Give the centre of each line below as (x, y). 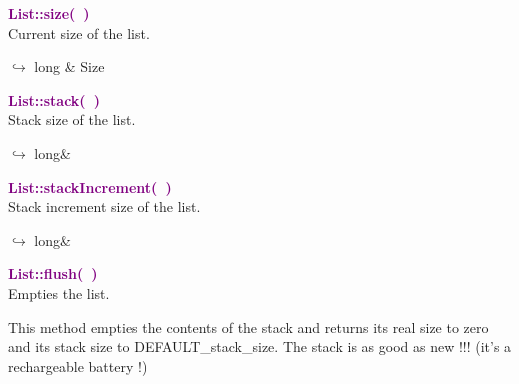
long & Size (69, 66)
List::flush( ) (53, 273)
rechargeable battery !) (78, 365)
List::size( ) (49, 13)
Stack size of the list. (72, 119)
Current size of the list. (79, 32)
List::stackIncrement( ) (90, 186)
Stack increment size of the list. (104, 206)
